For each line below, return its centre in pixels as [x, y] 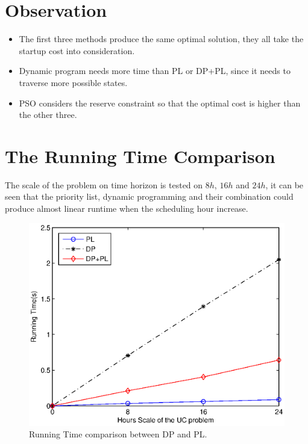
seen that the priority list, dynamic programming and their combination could [149, 196]
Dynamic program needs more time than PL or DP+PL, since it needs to [155, 71]
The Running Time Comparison [140, 156]
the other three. [48, 115]
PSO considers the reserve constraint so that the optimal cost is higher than [160, 103]
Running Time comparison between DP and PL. [118, 434]
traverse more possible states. [73, 82]
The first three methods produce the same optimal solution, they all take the [161, 39]
